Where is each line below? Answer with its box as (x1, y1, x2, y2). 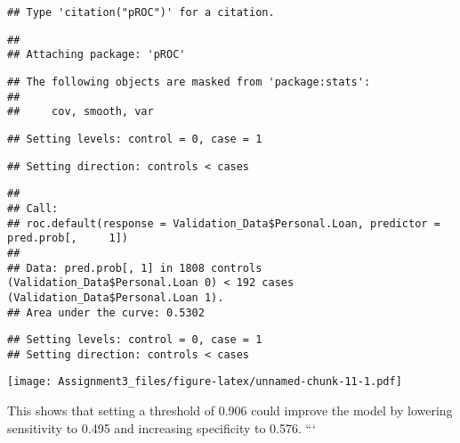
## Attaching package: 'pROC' (7, 48, 186, 62)
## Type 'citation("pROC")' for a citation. (7, 6, 275, 19)
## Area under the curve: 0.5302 (7, 306, 205, 319)
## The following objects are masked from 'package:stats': (7, 75, 371, 88)
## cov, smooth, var (7, 105, 154, 119)
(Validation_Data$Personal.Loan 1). (7, 291, 224, 304)
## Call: (7, 201, 59, 215)
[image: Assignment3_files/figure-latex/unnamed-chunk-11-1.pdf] (7, 375, 402, 389)
